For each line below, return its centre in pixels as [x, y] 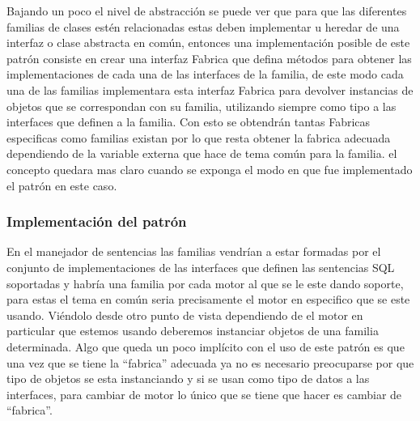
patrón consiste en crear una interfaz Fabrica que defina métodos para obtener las [209, 58]
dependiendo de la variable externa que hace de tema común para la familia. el [202, 153]
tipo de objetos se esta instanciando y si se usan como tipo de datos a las [188, 378]
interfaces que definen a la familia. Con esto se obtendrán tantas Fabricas [189, 122]
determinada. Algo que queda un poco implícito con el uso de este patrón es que [206, 346]
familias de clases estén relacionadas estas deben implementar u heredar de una [203, 26]
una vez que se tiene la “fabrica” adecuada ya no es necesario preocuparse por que [210, 362]
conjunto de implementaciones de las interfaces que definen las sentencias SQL [201, 267]
